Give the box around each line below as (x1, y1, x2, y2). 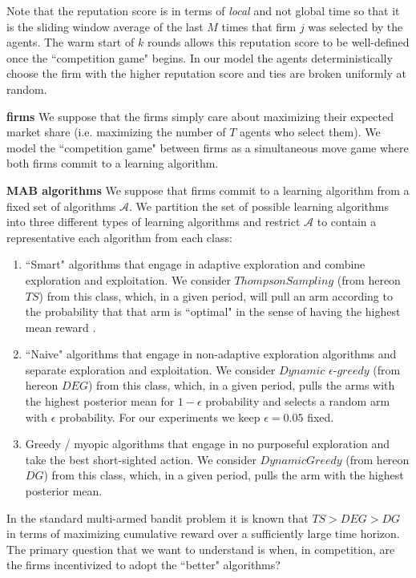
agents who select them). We (240, 123, 381, 140)
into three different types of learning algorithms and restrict (6, 213, 301, 230)
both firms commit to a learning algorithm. (6, 155, 219, 172)
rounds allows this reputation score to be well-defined (147, 34, 410, 51)
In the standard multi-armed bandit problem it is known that (6, 509, 309, 526)
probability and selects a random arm (205, 393, 390, 410)
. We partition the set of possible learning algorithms (128, 197, 389, 214)
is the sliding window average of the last (6, 18, 204, 34)
